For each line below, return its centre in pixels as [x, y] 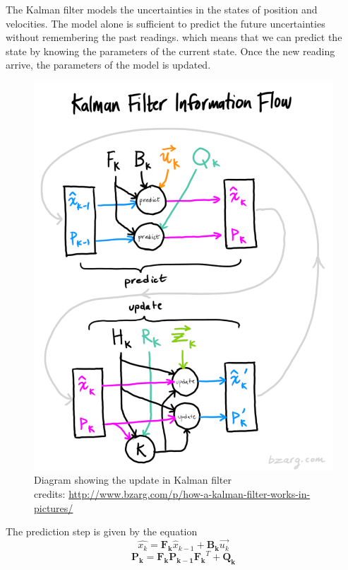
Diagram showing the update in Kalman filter [133, 480]
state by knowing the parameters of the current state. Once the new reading [170, 51]
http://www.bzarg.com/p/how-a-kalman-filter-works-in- [190, 494]
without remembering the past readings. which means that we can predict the [174, 37]
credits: [50, 494]
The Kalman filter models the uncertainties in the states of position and [162, 9]
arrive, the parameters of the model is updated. [108, 65]
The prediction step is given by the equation [102, 531]
